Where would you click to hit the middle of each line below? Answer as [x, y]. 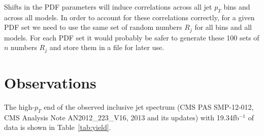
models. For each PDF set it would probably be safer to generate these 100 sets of [132, 37]
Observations [50, 83]
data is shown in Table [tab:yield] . [58, 127]
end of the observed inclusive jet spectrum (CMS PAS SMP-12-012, [149, 107]
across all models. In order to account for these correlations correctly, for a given [129, 17]
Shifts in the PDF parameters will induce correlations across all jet [108, 7]
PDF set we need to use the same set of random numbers [93, 27]
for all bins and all [223, 27]
